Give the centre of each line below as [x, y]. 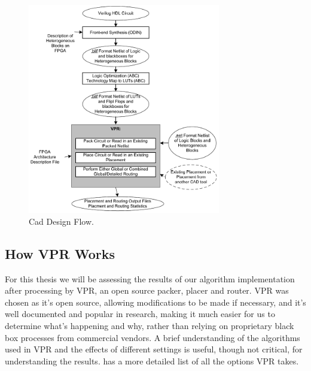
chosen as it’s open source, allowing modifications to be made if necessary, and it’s [155, 302]
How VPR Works [60, 253]
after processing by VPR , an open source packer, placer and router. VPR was [147, 290]
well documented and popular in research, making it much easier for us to [140, 314]
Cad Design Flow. [61, 221]
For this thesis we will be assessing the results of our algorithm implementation [150, 278]
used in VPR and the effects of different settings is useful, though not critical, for [154, 349]
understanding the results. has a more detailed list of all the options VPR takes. [152, 361]
